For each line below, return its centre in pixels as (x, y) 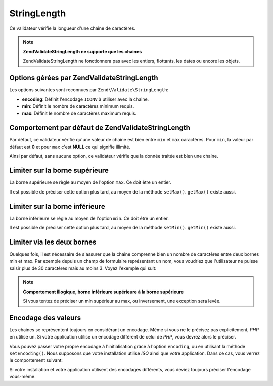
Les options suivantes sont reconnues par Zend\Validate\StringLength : (89, 90)
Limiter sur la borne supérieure (59, 171)
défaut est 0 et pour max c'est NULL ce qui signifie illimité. (70, 147)
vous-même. (22, 377)
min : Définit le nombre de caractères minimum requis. (78, 106)
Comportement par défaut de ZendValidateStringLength (100, 128)
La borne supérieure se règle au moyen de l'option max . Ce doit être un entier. (90, 182)
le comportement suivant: (36, 360)
